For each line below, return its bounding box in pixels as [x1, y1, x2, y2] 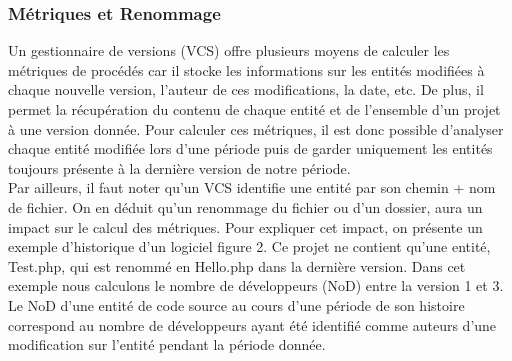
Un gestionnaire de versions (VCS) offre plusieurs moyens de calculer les [8, 40, 450, 61]
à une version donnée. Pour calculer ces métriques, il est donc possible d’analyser [8, 118, 504, 139]
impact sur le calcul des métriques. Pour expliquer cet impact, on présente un [8, 216, 483, 237]
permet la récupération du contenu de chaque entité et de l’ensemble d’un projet [8, 99, 501, 119]
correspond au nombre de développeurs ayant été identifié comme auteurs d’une [8, 314, 497, 335]
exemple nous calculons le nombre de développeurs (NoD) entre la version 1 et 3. [8, 275, 504, 296]
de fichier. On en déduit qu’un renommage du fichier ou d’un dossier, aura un [8, 196, 483, 217]
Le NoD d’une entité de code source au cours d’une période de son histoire [8, 294, 465, 315]
